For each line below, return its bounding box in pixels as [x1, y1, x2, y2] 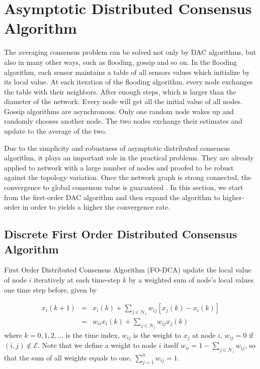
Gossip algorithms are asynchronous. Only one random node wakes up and [4, 106, 234, 116]
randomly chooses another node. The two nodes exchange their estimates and [4, 116, 242, 126]
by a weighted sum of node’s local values [128, 274, 254, 285]
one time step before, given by [4, 284, 97, 295]
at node [192, 329, 216, 340]
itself [163, 340, 179, 350]
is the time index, [65, 329, 120, 340]
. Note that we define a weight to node [38, 340, 157, 350]
